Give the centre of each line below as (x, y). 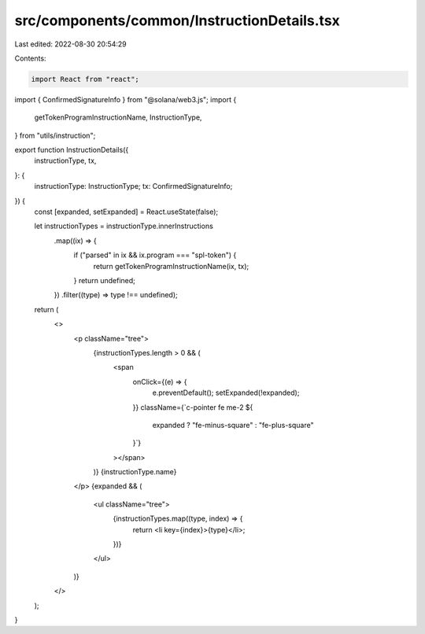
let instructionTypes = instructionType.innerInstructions (124, 226)
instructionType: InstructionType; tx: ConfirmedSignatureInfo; (133, 186)
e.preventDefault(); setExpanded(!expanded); (226, 393)
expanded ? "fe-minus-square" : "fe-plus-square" (233, 425)
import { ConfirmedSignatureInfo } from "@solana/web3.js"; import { (126, 99)
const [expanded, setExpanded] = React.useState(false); (126, 212)
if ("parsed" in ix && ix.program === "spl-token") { (155, 255)
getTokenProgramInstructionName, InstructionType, (118, 117)
